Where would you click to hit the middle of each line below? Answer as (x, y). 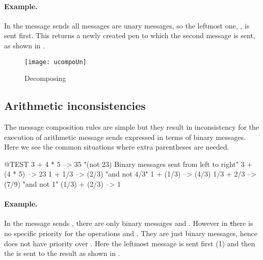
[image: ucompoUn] (56, 62)
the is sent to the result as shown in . (62, 253)
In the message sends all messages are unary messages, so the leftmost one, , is (127, 25)
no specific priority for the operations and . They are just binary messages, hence (131, 233)
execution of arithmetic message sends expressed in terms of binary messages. (125, 137)
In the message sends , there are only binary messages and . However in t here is (129, 223)
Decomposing (45, 78)
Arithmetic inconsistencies (75, 106)
